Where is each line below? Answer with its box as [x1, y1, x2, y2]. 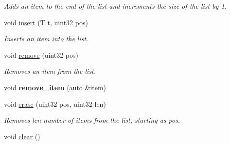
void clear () [4, 131, 40, 141]
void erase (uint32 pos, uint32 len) [4, 98, 106, 109]
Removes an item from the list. [4, 66, 96, 76]
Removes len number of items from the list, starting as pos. [4, 115, 180, 125]
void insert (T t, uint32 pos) [4, 17, 88, 27]
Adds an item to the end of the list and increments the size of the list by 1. [4, 1, 227, 11]
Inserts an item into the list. [4, 33, 88, 44]
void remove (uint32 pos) [4, 49, 78, 60]
